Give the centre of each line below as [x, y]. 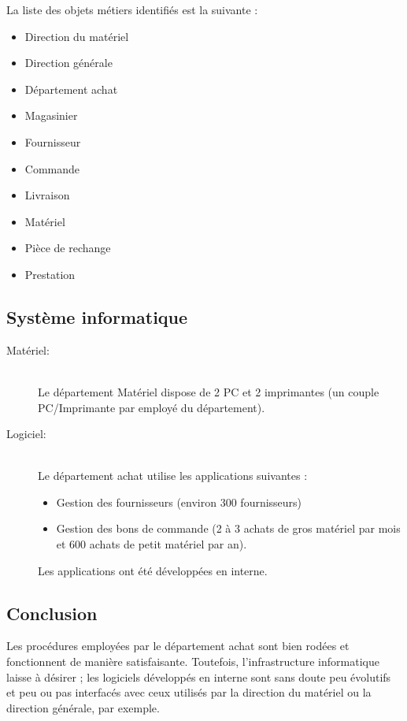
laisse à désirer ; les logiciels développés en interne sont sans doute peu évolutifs [199, 676]
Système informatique [97, 316]
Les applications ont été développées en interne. [153, 570]
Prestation [50, 274]
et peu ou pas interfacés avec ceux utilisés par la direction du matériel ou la [189, 692]
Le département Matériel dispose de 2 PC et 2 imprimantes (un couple [209, 391]
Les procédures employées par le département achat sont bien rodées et [178, 646]
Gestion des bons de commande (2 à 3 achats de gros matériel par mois [228, 528]
